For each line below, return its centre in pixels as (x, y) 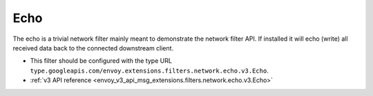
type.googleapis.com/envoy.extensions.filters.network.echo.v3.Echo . (149, 70)
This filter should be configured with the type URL (101, 61)
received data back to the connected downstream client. (93, 48)
